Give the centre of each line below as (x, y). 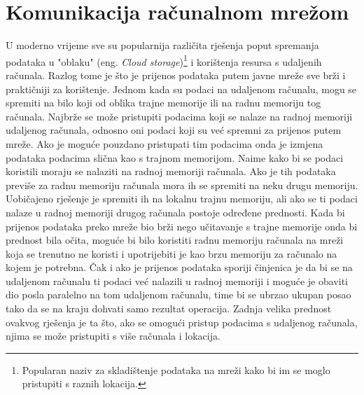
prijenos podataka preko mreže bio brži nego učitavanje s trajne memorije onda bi (182, 226)
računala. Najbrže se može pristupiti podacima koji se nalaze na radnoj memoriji (179, 116)
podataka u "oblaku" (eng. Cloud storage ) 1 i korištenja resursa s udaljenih (164, 60)
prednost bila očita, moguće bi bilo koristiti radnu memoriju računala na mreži (175, 240)
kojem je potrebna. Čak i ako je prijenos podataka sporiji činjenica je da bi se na (179, 267)
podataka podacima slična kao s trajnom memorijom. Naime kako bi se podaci (175, 157)
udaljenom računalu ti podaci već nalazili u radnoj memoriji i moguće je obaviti (177, 280)
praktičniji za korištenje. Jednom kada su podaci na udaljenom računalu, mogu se (181, 89)
